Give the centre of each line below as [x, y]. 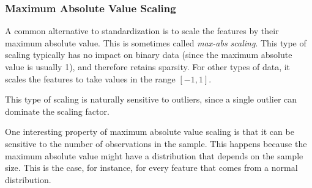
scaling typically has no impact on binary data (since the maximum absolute [149, 55]
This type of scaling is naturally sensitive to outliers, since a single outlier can [151, 99]
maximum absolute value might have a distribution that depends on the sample [154, 155]
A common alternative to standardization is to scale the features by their [142, 31]
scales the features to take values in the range [90, 78]
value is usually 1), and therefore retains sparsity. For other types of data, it [148, 67]
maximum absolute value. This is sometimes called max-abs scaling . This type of [156, 42]
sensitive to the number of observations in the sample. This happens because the [156, 143]
